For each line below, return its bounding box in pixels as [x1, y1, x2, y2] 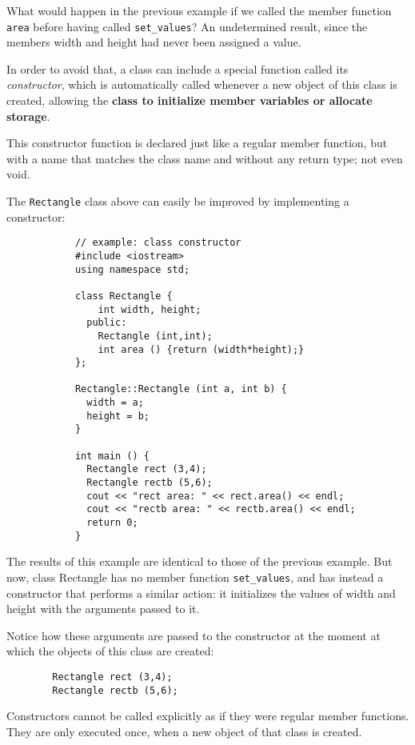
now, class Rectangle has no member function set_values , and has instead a [6, 568, 384, 585]
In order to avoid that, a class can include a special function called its [6, 60, 349, 77]
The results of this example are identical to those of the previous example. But [6, 553, 393, 570]
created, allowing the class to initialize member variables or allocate [6, 92, 373, 109]
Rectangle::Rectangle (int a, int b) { [74, 383, 287, 395]
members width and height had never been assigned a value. [6, 34, 301, 50]
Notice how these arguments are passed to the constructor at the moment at [6, 627, 381, 643]
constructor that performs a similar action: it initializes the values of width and [6, 584, 396, 601]
